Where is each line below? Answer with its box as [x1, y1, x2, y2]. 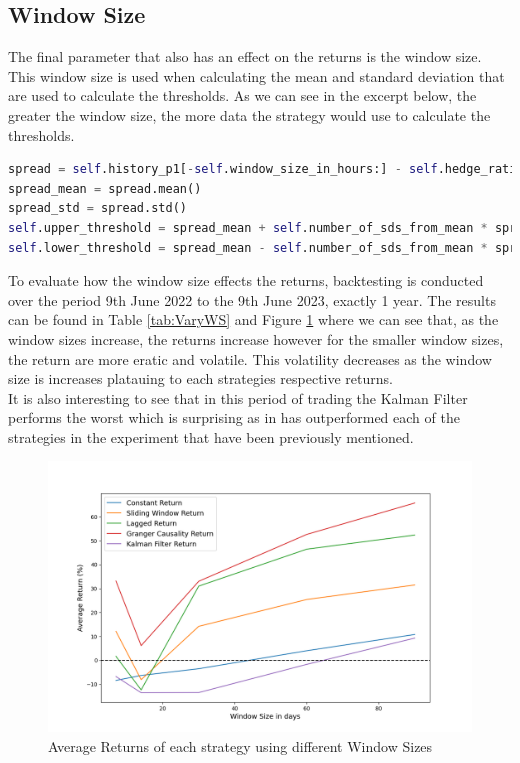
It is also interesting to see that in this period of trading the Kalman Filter [8, 387, 468, 408]
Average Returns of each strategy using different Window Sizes [48, 735, 433, 756]
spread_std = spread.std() [8, 201, 187, 216]
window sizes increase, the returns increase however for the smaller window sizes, [8, 328, 504, 349]
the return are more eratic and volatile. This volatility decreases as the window [8, 348, 492, 369]
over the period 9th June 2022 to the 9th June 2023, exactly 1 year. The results [8, 289, 496, 310]
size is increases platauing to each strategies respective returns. [8, 368, 393, 389]
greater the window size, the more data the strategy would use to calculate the [8, 104, 491, 125]
